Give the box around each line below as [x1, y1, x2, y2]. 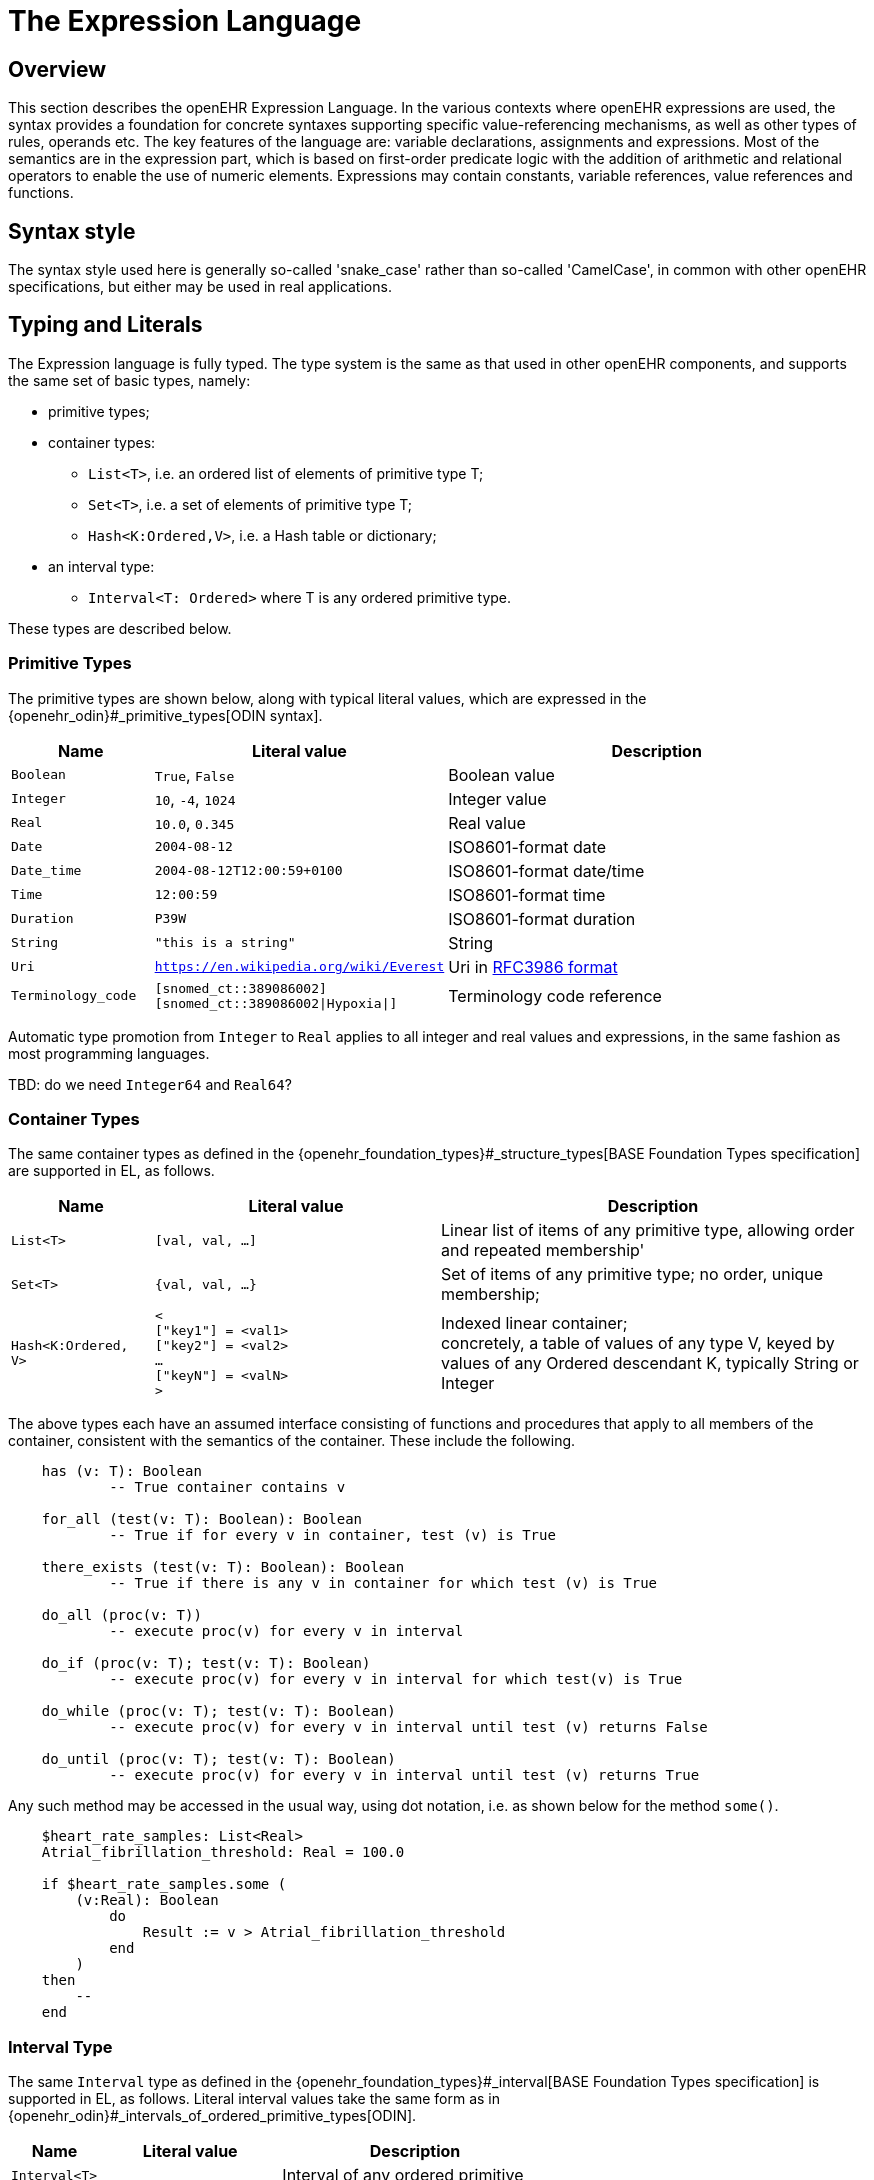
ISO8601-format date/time [448, 860, 645, 881]
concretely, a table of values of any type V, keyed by [440, 1333, 835, 1354]
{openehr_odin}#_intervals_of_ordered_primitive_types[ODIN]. [8, 2107, 417, 2125]
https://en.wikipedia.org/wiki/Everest [154, 959, 445, 975]
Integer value [448, 788, 547, 809]
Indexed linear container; [440, 1313, 628, 1334]
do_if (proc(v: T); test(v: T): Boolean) [41, 1655, 371, 1672]
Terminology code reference [448, 985, 662, 1006]
